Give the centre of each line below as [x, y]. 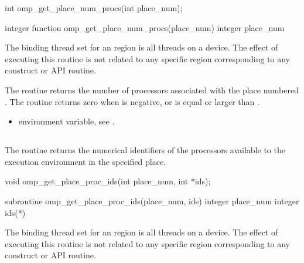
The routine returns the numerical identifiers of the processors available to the [145, 150]
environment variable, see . [66, 121]
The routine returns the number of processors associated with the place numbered [152, 90]
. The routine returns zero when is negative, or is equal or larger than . [132, 101]
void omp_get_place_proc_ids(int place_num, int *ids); [108, 181]
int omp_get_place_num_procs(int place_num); [94, 8]
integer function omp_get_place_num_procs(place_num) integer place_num [145, 27]
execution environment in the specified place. [86, 161]
